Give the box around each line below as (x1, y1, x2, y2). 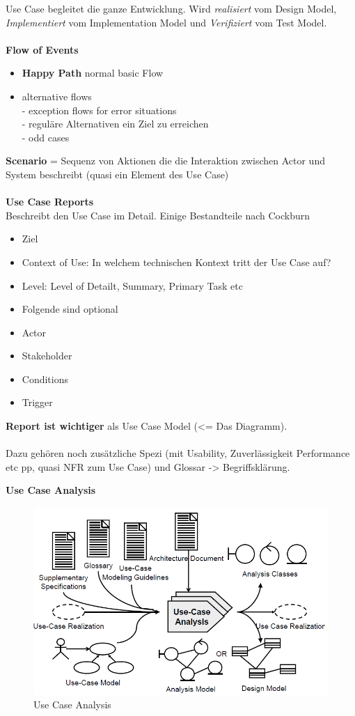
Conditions (22, 371, 69, 386)
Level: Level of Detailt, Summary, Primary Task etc (22, 278, 243, 293)
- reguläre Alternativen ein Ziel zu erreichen (22, 116, 209, 131)
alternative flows (22, 88, 92, 103)
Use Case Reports (6, 194, 94, 209)
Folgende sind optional (22, 302, 118, 316)
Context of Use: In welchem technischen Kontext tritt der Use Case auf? (22, 254, 331, 269)
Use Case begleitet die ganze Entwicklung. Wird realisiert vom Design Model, (6, 1, 337, 15)
